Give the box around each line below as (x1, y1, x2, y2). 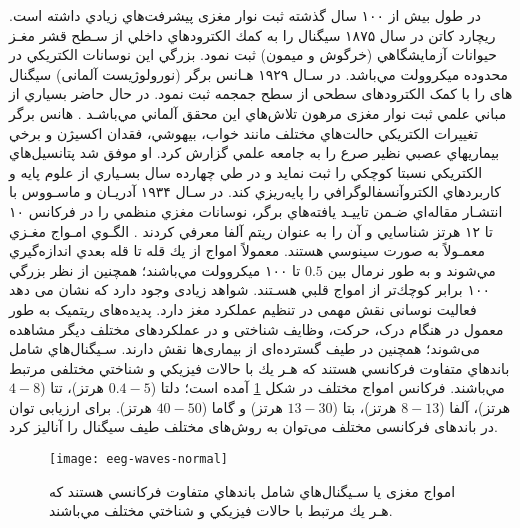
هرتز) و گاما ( (201, 396, 283, 417)
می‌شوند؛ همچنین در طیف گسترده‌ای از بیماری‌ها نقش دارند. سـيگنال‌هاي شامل (9, 338, 480, 359)
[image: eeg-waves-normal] (49, 452, 228, 467)
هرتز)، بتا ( (332, 396, 397, 417)
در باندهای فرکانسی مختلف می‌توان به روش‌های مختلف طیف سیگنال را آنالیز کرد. (9, 416, 498, 437)
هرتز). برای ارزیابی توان (9, 396, 152, 417)
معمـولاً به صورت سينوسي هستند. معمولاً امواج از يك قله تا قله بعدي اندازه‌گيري (9, 240, 486, 261)
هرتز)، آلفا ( (439, 396, 511, 417)
